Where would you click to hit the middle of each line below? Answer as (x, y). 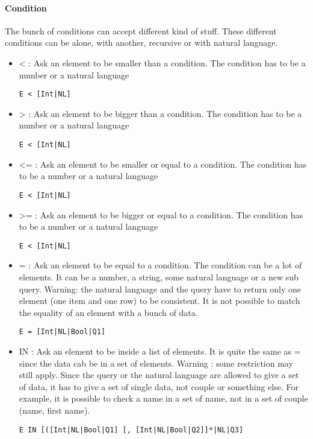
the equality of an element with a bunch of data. (108, 312)
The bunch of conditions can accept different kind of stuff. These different (141, 30)
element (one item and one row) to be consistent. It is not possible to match (160, 301)
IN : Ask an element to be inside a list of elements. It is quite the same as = (160, 351)
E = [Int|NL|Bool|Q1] (62, 332)
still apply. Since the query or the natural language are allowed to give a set (159, 375)
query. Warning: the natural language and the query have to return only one (160, 289)
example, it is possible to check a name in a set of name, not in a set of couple (163, 398)
